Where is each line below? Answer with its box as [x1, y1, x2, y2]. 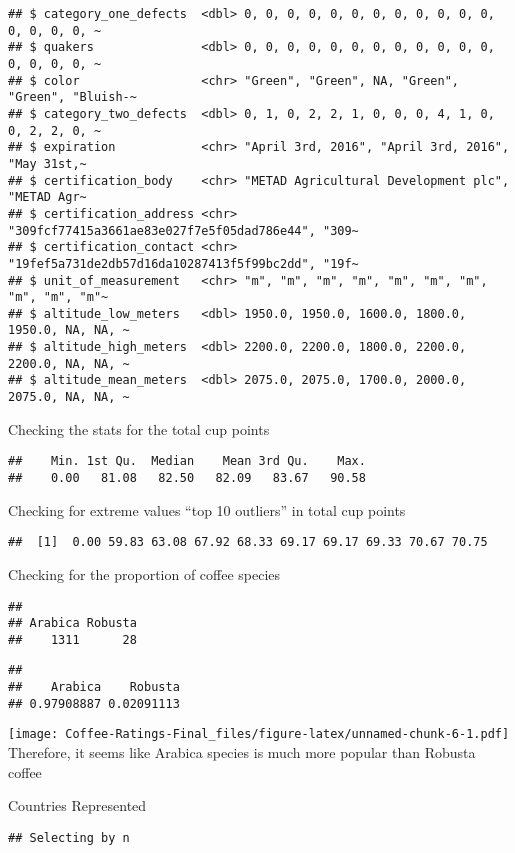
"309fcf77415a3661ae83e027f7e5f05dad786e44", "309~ [8, 223, 359, 238]
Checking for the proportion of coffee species [8, 563, 281, 584]
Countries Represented [8, 795, 147, 816]
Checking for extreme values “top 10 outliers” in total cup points [8, 499, 406, 520]
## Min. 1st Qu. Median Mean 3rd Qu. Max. [8, 454, 366, 469]
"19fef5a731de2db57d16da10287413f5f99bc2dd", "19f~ [8, 256, 359, 271]
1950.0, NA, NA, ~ [8, 323, 130, 338]
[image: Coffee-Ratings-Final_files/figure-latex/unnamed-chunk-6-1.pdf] [8, 727, 510, 742]
